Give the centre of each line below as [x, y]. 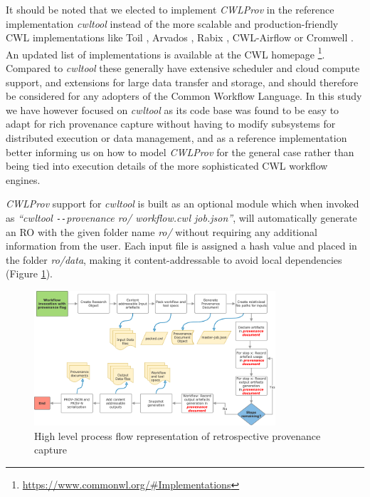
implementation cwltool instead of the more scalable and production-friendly [172, 23]
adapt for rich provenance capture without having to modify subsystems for [171, 124]
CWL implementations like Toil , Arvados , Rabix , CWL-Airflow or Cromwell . [180, 37]
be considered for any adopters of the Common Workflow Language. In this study [184, 96]
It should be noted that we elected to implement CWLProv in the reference [170, 9]
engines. [23, 179]
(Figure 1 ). [29, 273]
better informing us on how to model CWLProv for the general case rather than [180, 152]
